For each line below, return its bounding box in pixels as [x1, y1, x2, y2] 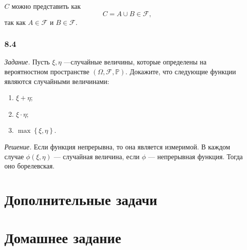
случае [4, 151, 24, 161]
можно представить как [11, 1, 81, 11]
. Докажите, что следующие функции [125, 66, 236, 76]
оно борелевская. [4, 161, 55, 171]
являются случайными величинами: [4, 76, 109, 86]
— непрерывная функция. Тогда [148, 151, 243, 161]
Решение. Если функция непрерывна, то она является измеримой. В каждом [4, 141, 230, 151]
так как [4, 17, 26, 27]
